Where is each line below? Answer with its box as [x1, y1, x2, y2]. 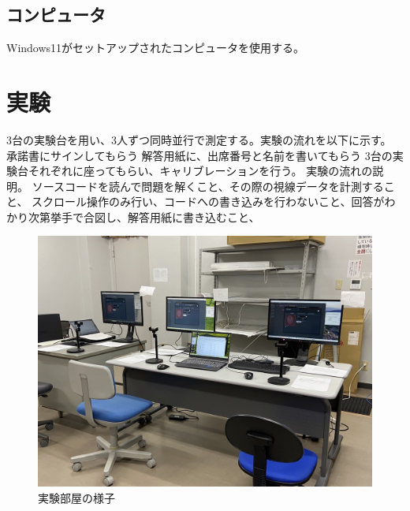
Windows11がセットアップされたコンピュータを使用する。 [6, 39, 305, 56]
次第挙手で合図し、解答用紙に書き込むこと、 [28, 208, 260, 225]
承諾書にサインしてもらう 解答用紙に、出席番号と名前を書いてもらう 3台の [6, 147, 393, 163]
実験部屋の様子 [38, 490, 115, 506]
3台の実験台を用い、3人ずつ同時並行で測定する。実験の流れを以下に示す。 [6, 131, 392, 147]
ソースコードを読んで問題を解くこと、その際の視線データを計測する [32, 177, 384, 194]
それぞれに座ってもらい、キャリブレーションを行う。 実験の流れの [28, 162, 373, 179]
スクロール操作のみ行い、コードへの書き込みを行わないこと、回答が [32, 193, 385, 210]
